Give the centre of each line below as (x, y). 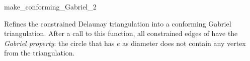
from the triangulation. (39, 53)
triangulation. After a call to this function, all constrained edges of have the (121, 33)
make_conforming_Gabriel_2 (50, 6)
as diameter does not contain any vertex (184, 43)
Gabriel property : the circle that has (59, 43)
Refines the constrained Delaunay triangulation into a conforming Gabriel (118, 23)
